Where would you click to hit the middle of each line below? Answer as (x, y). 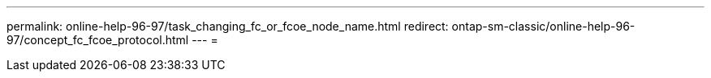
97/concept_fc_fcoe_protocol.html (98, 40)
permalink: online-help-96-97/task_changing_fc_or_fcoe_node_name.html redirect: (228, 26)
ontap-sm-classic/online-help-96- (543, 26)
